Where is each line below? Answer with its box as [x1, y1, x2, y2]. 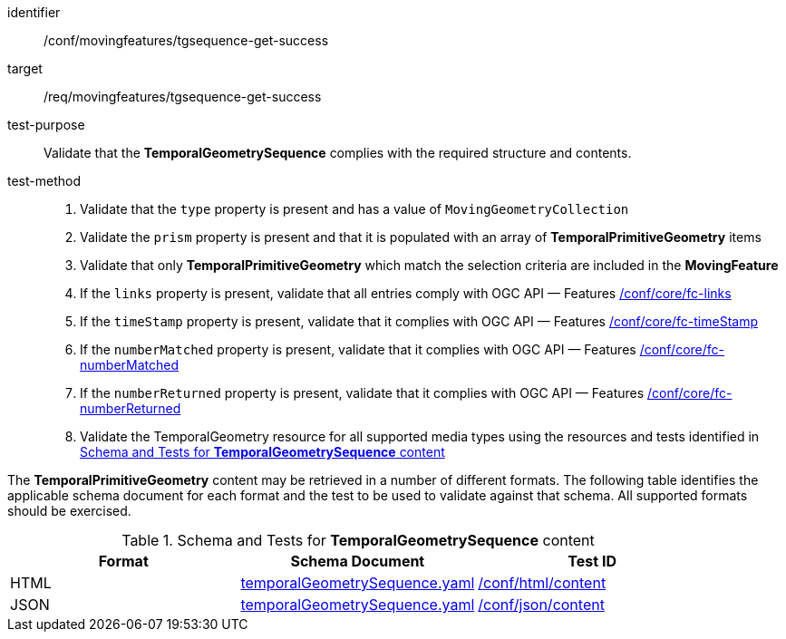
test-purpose [7, 117, 85, 132]
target [7, 61, 43, 76]
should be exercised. [7, 503, 131, 518]
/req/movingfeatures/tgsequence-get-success [44, 89, 322, 104]
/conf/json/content [478, 595, 605, 614]
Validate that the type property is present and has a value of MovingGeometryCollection [80, 201, 629, 217]
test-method [7, 173, 81, 189]
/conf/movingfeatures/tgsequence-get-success [44, 33, 329, 48]
